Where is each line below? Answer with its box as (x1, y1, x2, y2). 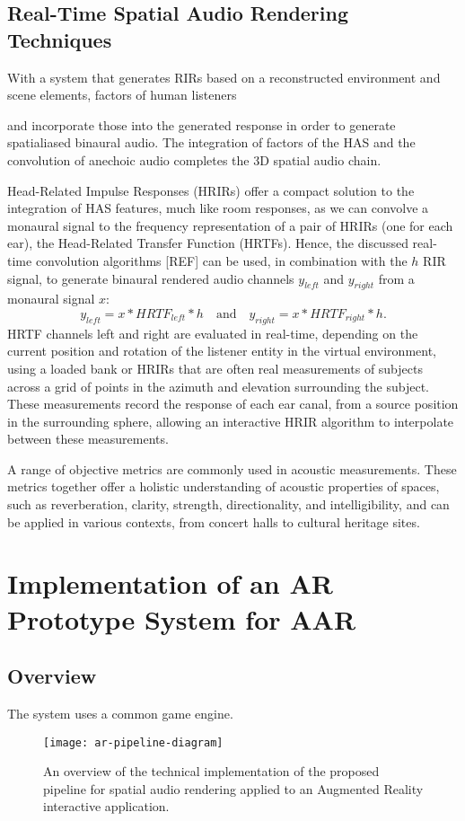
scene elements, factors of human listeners (7, 85, 237, 104)
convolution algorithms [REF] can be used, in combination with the (35, 251, 408, 269)
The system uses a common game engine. (7, 704, 233, 723)
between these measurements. (7, 429, 169, 448)
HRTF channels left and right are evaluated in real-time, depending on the (7, 323, 418, 342)
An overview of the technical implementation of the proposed (43, 762, 380, 781)
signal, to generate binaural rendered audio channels (7, 269, 294, 287)
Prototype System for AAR (7, 600, 356, 637)
